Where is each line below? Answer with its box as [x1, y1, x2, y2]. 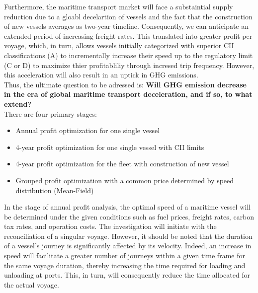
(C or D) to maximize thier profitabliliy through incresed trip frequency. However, [4, 60, 255, 70]
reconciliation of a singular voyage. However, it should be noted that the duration [4, 230, 253, 241]
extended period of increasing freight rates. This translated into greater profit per [4, 30, 253, 41]
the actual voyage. [4, 279, 59, 290]
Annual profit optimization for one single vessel [15, 125, 160, 136]
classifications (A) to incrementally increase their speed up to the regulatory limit [4, 50, 253, 60]
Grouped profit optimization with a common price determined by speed [15, 175, 234, 185]
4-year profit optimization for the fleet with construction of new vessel [15, 158, 229, 169]
